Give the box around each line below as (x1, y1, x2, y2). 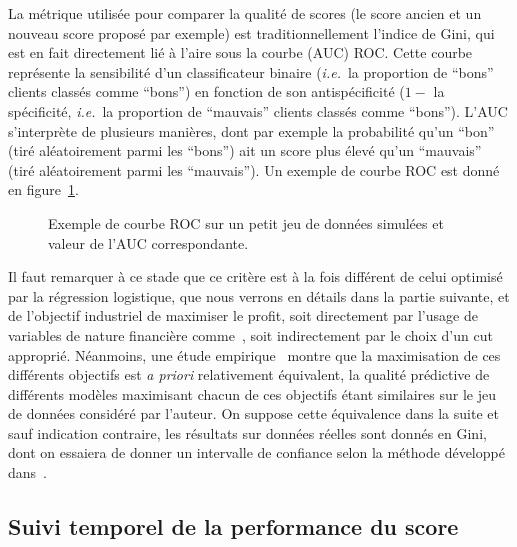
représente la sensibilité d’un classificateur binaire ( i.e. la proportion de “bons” (8, 61, 494, 82)
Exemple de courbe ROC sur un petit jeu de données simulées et (48, 212, 444, 233)
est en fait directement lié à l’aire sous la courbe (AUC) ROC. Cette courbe (8, 42, 473, 63)
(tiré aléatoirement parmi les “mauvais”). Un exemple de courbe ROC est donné (8, 159, 500, 180)
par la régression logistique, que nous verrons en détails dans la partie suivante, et (8, 285, 510, 306)
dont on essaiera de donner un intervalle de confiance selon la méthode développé (8, 442, 505, 463)
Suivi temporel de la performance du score (8, 511, 459, 542)
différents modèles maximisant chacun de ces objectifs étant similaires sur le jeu (8, 383, 496, 404)
